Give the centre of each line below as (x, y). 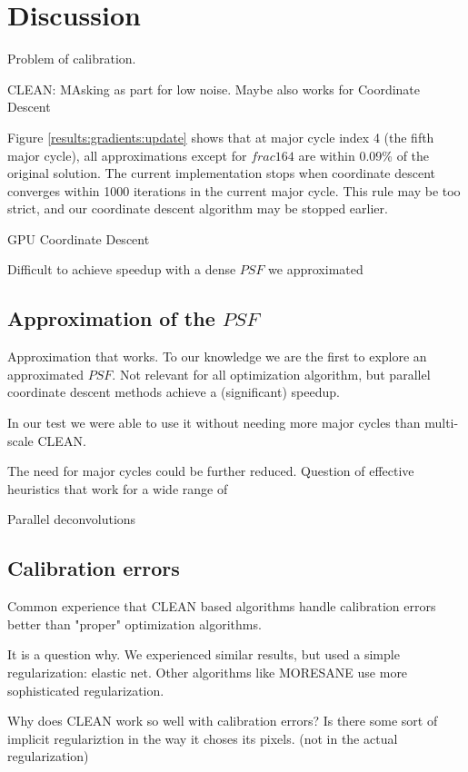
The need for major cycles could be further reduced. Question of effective (211, 471)
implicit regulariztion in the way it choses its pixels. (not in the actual (203, 738)
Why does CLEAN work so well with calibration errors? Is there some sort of (223, 721)
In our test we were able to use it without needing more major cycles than (214, 423)
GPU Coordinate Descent (79, 238)
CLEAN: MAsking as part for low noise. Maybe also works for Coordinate (214, 89)
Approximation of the (111, 318)
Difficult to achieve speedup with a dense (122, 269)
